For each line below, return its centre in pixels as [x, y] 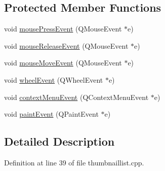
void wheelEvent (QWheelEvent [54, 79]
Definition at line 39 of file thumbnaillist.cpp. [74, 162]
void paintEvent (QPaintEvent [51, 114]
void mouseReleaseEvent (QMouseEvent [66, 45]
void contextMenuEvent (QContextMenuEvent [76, 97]
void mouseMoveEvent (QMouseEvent [63, 63]
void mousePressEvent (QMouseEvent [63, 29]
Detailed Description [59, 141]
